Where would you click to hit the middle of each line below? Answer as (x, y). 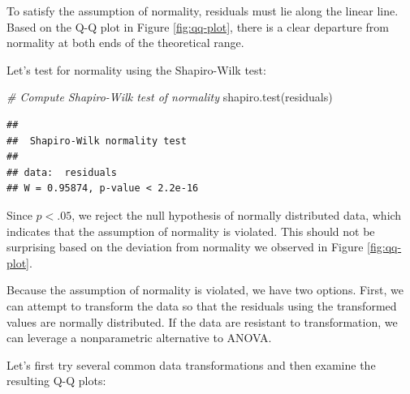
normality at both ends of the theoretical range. (125, 43)
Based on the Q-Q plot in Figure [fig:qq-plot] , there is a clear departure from (198, 26)
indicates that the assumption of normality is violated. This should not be (191, 231)
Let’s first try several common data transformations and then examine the (191, 364)
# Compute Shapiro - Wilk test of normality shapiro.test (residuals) (170, 97)
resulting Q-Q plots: (56, 381)
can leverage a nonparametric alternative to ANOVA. (139, 338)
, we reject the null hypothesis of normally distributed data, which (237, 214)
